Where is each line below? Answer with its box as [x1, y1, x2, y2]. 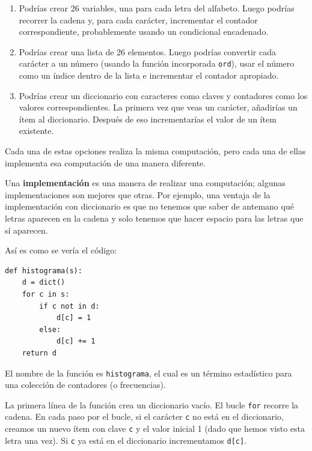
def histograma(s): [5, 266, 82, 275]
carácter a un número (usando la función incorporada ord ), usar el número [19, 57, 295, 70]
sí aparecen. [5, 223, 48, 236]
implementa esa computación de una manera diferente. [5, 156, 206, 169]
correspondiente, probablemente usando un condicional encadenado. [19, 25, 269, 38]
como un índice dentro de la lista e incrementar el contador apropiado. [19, 69, 279, 82]
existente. [19, 124, 54, 137]
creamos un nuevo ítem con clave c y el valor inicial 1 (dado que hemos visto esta [5, 422, 305, 435]
